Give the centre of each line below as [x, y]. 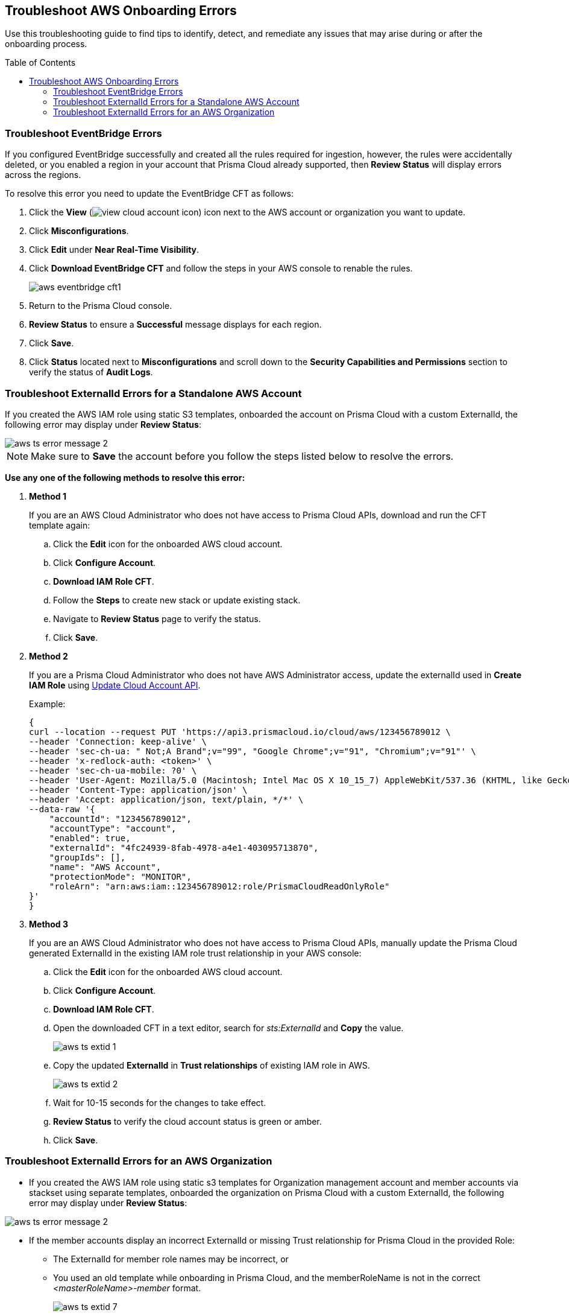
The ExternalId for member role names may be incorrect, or [171, 1259]
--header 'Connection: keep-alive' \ [118, 741]
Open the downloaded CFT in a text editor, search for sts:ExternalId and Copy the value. [228, 1028]
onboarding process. [46, 44]
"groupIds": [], [87, 857]
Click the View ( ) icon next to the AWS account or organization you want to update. [247, 212]
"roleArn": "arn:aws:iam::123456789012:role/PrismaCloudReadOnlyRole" [219, 886]
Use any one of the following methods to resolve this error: [125, 477]
